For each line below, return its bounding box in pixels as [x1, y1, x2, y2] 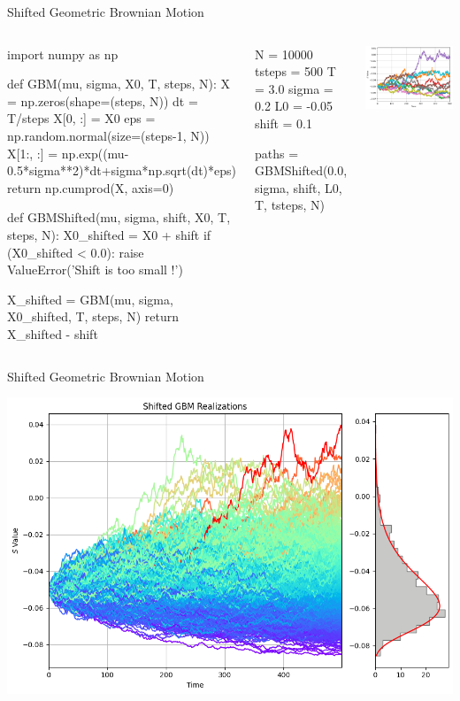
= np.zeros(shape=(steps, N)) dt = [7, 91, 198, 110]
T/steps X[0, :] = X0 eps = [7, 109, 156, 127]
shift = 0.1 [254, 113, 313, 132]
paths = [254, 143, 299, 162]
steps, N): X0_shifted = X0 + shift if [7, 225, 211, 243]
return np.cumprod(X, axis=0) [7, 178, 174, 196]
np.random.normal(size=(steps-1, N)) [7, 126, 210, 144]
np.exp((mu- [61, 143, 129, 162]
